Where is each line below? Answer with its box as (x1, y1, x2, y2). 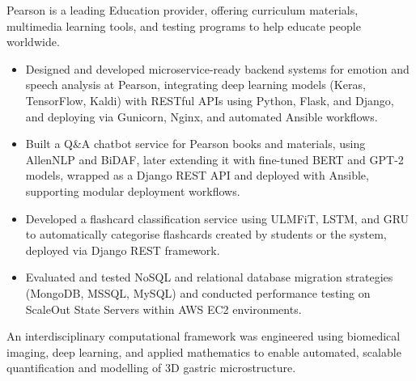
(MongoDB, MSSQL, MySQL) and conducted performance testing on (25, 284, 371, 301)
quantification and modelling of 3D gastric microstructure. (6, 359, 296, 376)
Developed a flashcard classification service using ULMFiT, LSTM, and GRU (25, 210, 410, 226)
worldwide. (6, 33, 60, 50)
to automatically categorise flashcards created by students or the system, (25, 226, 387, 243)
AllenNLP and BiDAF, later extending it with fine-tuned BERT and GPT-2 (25, 150, 404, 167)
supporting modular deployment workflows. (25, 182, 240, 199)
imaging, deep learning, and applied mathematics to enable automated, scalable (6, 343, 401, 360)
